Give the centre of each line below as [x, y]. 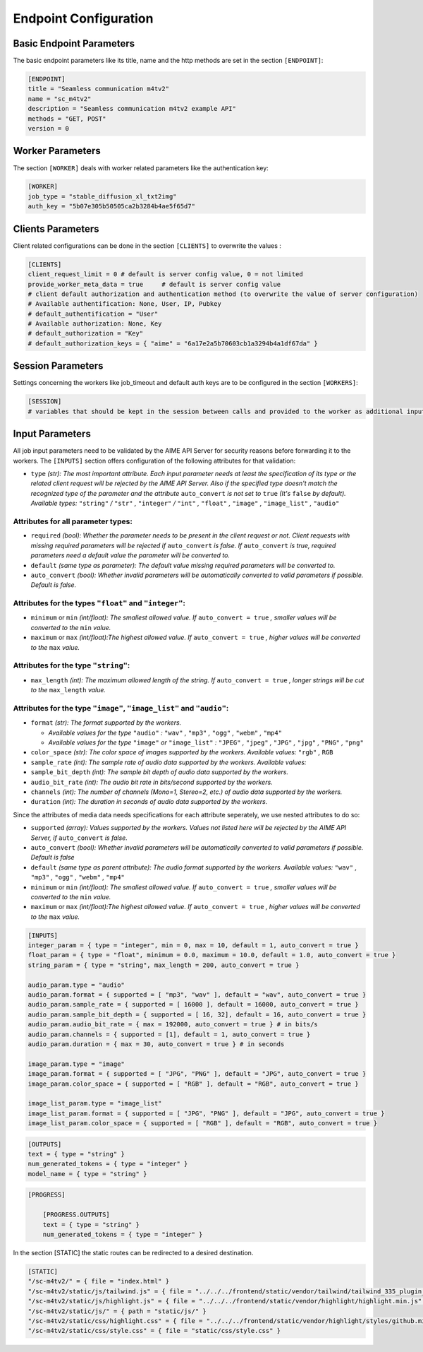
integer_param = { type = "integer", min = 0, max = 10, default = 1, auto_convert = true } [193, 945]
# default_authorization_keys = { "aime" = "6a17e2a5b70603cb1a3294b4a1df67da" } [173, 343]
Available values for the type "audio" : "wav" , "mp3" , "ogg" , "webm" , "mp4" [165, 733]
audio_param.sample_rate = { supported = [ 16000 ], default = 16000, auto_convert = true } [193, 1004]
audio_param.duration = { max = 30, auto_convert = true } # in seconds [156, 1044]
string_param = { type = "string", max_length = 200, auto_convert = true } [164, 965]
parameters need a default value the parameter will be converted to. [130, 555]
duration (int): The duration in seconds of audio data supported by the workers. [149, 802]
